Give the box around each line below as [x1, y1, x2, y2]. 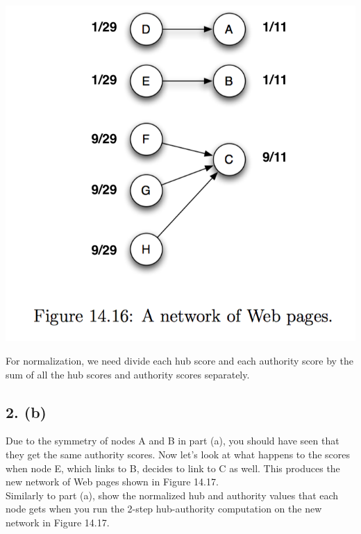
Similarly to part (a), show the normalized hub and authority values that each [6, 487, 339, 502]
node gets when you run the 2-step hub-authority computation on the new [6, 501, 322, 516]
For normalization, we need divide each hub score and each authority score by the [6, 353, 354, 368]
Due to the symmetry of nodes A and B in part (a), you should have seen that [6, 433, 339, 448]
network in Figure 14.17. [6, 515, 110, 530]
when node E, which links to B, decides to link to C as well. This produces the [6, 460, 340, 475]
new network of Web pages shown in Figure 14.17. [6, 474, 219, 489]
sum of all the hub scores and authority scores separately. [6, 367, 250, 381]
